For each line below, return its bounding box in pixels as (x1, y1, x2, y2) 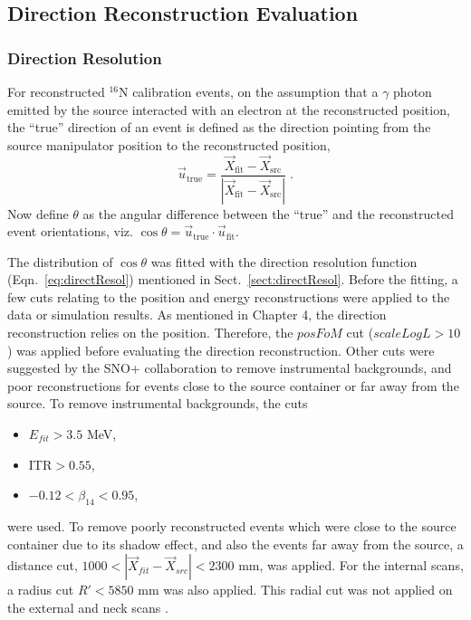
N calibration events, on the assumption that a (118, 82, 379, 100)
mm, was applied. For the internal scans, (238, 556, 464, 575)
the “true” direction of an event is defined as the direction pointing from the (7, 118, 431, 137)
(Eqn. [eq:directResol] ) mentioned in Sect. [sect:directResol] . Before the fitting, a (7, 270, 458, 289)
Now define (7, 204, 69, 223)
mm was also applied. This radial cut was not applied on (138, 580, 453, 599)
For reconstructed (7, 82, 105, 100)
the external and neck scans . (7, 597, 168, 616)
